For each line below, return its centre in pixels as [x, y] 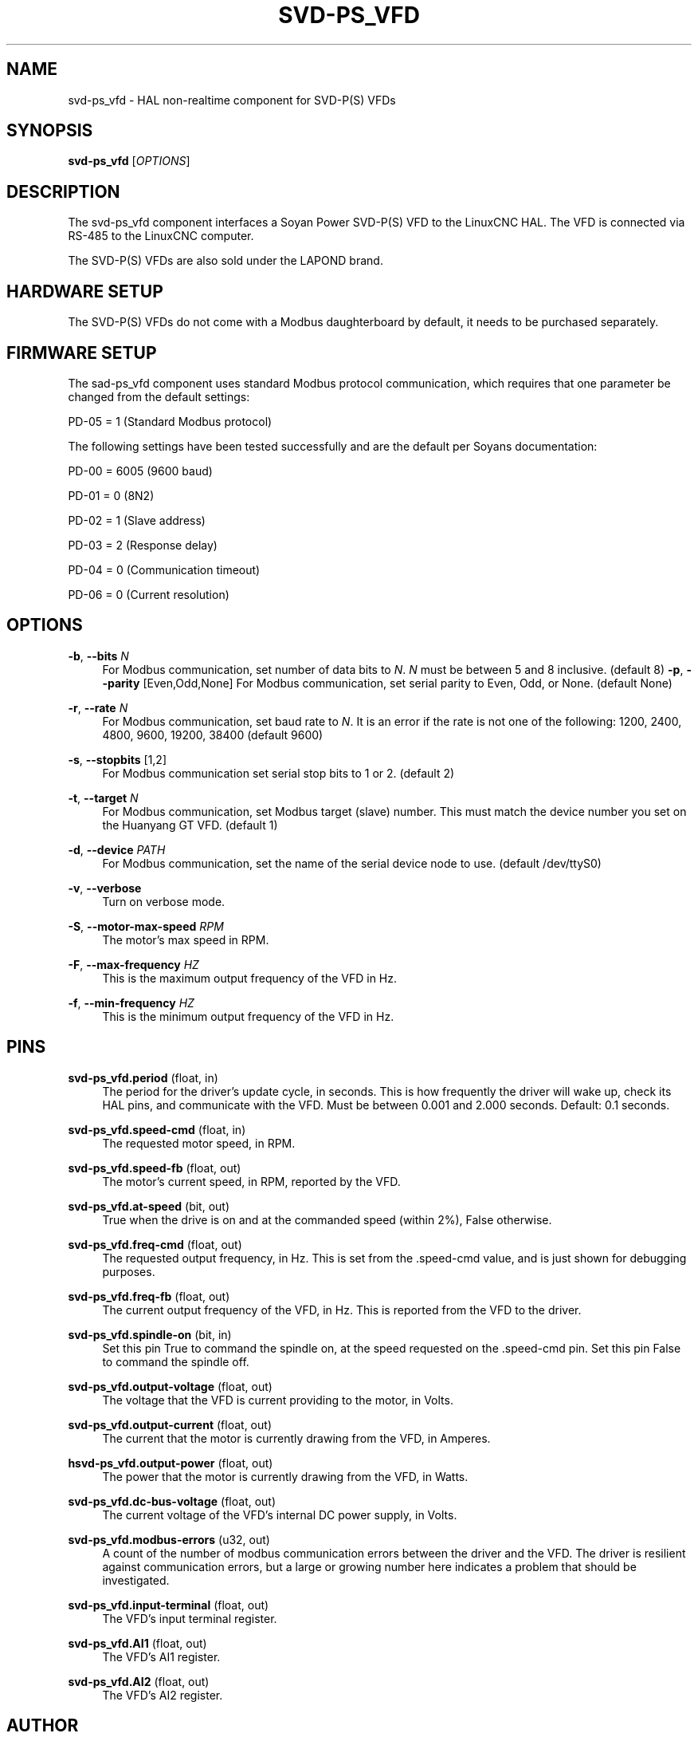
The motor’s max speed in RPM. [186, 939]
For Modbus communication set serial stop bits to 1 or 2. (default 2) [278, 773]
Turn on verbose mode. [164, 901]
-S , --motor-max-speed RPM [146, 926]
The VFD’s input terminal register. [190, 1618]
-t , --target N [103, 798]
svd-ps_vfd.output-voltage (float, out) [170, 1386]
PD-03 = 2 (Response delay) [143, 545]
